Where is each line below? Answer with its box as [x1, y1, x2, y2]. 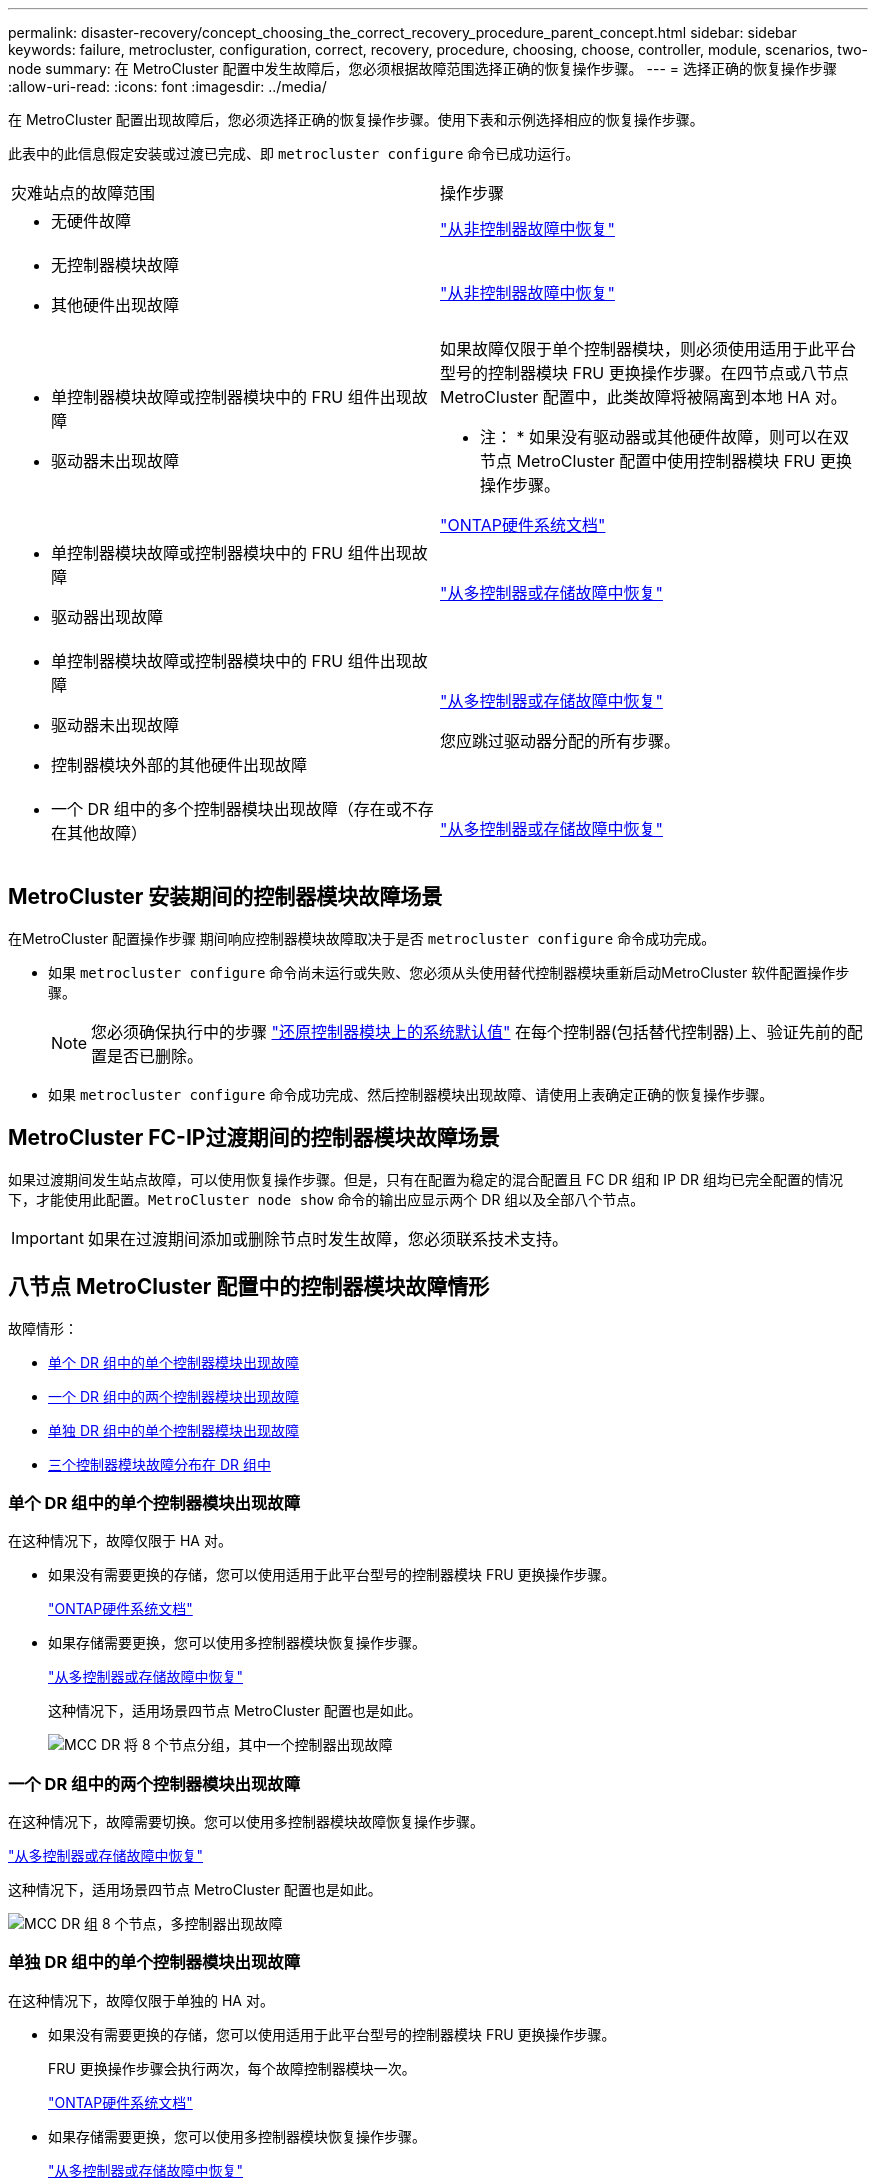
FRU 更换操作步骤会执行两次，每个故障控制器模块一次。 [48, 2059, 416, 2077]
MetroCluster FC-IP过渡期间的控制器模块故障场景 [8, 1125, 500, 1151]
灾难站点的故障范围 [11, 183, 156, 203]
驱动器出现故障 [51, 607, 164, 627]
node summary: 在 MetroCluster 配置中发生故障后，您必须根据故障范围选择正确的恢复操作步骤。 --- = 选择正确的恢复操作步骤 [8, 60, 837, 77]
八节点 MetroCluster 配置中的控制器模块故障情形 [8, 1274, 490, 1300]
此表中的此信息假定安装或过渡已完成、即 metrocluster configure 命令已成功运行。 [8, 145, 580, 162]
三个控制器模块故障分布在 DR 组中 [48, 1455, 271, 1473]
